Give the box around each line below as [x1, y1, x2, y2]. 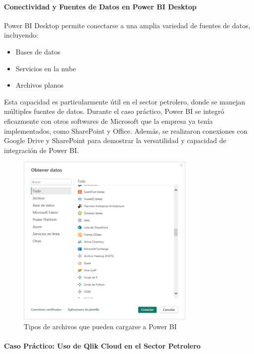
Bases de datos [15, 46, 61, 56]
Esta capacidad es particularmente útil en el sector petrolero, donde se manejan [4, 96, 245, 106]
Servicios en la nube [15, 63, 76, 73]
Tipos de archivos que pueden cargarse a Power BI [24, 321, 177, 331]
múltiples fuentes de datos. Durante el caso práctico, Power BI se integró [4, 106, 224, 116]
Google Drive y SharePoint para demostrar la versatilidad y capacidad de [4, 135, 226, 146]
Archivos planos [15, 80, 64, 90]
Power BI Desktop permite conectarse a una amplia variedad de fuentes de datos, [4, 20, 251, 30]
